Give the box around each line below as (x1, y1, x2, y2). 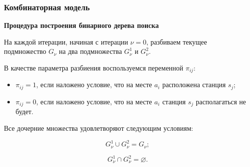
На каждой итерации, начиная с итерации (4, 36, 128, 47)
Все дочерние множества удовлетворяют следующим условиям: (4, 122, 194, 133)
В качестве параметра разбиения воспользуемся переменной (4, 63, 184, 72)
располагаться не (195, 96, 246, 106)
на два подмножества (59, 46, 122, 56)
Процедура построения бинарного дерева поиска (4, 20, 159, 30)
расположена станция (162, 79, 226, 90)
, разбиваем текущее (146, 36, 207, 47)
